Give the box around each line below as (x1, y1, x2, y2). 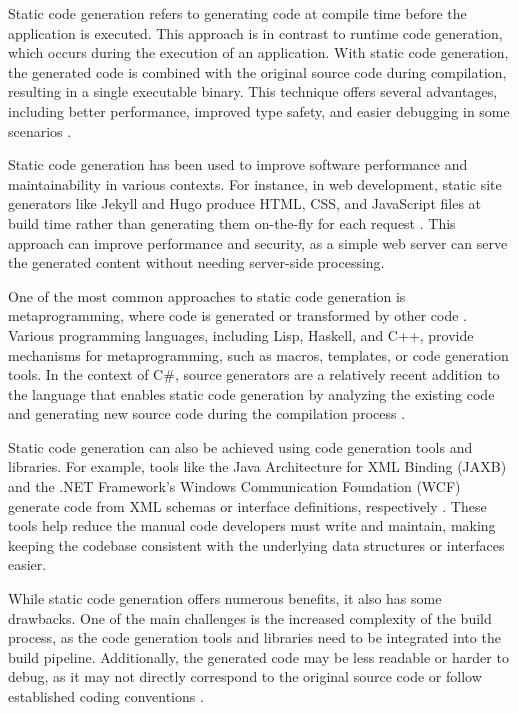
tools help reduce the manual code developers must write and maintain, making (8, 515, 496, 536)
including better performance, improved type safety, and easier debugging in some (8, 100, 510, 121)
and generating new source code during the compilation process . (8, 403, 406, 424)
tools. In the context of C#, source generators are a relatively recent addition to (8, 364, 500, 385)
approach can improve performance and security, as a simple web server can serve (8, 232, 508, 253)
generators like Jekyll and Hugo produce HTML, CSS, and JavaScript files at (8, 193, 482, 214)
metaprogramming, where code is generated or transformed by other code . (8, 305, 467, 326)
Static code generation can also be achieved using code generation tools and (8, 436, 473, 457)
